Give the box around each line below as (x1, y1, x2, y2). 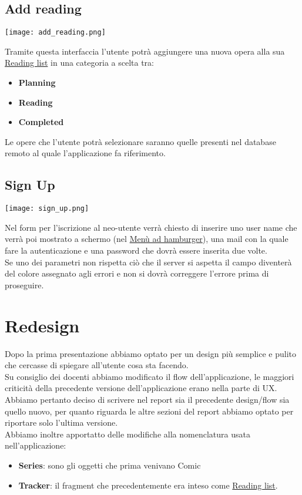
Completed (18, 116, 64, 128)
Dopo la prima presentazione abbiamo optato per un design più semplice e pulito (5, 347, 297, 359)
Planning (18, 76, 56, 89)
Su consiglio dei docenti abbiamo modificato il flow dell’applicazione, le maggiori (5, 370, 294, 382)
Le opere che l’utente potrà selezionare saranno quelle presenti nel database (5, 135, 276, 147)
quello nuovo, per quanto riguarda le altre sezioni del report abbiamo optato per (5, 405, 294, 417)
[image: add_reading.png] (5, 28, 106, 37)
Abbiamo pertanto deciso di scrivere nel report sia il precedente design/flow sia (5, 393, 290, 405)
